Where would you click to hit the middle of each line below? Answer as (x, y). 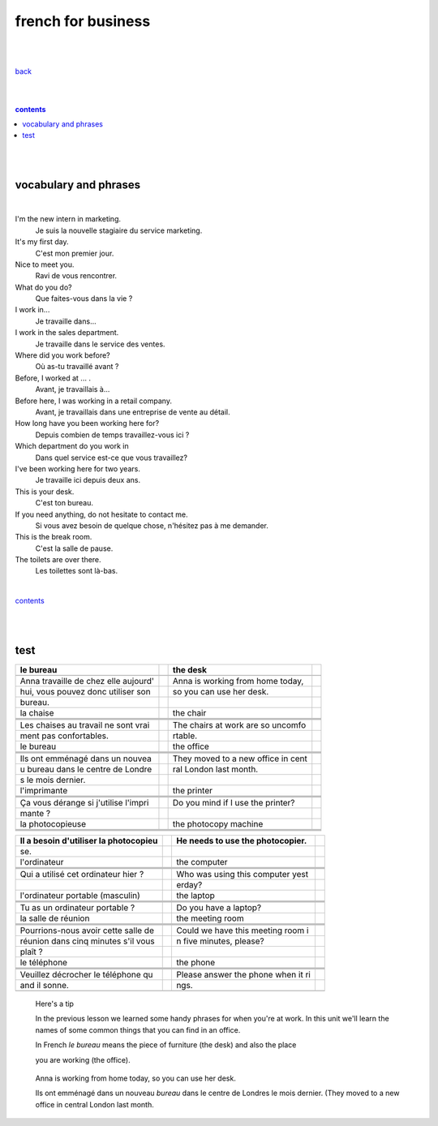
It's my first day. (42, 242)
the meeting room (210, 918)
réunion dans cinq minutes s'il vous (87, 941)
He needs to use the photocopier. (241, 840)
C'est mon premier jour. (75, 253)
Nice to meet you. (45, 264)
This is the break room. (54, 537)
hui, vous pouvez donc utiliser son (85, 691)
